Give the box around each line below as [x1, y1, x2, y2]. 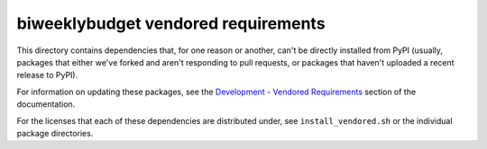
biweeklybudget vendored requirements [16, 13, 326, 33]
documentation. [16, 99, 76, 110]
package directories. [16, 127, 94, 138]
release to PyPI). [16, 70, 78, 81]
